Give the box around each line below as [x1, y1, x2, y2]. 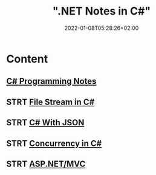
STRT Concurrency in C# [6, 138, 102, 148]
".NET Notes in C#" [52, 4, 151, 18]
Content [6, 52, 48, 66]
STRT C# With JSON [6, 117, 85, 128]
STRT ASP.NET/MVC [6, 159, 86, 169]
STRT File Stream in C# [6, 97, 95, 107]
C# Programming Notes [6, 76, 97, 86]
